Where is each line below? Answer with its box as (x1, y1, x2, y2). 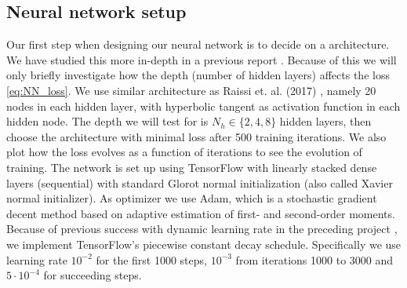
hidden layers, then (279, 113, 372, 129)
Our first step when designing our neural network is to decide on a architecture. (6, 36, 390, 53)
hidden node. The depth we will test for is (6, 113, 209, 129)
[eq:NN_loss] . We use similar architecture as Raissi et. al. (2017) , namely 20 (6, 82, 376, 98)
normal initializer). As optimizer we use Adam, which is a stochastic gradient (6, 190, 377, 206)
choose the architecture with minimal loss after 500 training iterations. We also (6, 128, 387, 144)
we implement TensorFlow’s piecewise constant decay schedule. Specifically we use (6, 235, 402, 252)
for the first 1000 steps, (96, 251, 207, 268)
